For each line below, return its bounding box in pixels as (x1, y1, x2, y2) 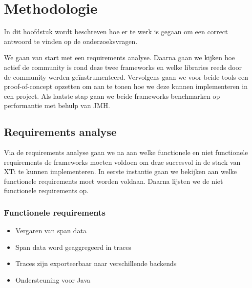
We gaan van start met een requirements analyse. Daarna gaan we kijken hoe (4, 52, 235, 63)
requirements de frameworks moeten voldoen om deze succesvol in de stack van (4, 156, 241, 167)
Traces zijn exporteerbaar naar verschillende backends (15, 258, 177, 268)
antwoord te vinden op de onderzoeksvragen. (4, 36, 138, 46)
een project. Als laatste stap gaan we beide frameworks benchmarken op (4, 90, 220, 101)
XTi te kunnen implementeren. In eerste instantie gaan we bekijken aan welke (4, 166, 237, 177)
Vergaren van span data (15, 225, 87, 236)
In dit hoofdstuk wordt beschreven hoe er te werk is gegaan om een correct (4, 26, 228, 37)
